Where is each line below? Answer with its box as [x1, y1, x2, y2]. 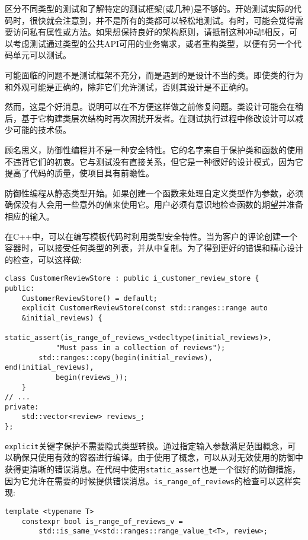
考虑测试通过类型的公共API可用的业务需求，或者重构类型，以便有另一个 [12, 37, 294, 49]
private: [5, 402, 39, 411]
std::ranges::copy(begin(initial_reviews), [38, 353, 213, 362]
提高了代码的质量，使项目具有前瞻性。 [5, 167, 154, 179]
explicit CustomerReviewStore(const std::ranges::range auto [21, 304, 268, 313]
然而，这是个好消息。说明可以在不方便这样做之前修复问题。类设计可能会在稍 [5, 100, 303, 113]
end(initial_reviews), [5, 363, 94, 372]
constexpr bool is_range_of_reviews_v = [21, 517, 183, 526]
